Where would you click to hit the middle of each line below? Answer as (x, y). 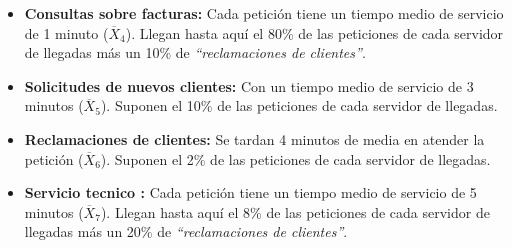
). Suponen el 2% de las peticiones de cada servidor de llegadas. (295, 158)
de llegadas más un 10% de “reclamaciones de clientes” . (195, 52)
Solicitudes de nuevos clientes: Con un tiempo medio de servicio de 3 (249, 85)
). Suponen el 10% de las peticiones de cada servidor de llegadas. (299, 105)
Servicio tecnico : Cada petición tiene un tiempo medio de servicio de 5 (250, 192)
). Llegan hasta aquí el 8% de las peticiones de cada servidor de (295, 211)
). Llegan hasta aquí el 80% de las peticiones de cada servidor (314, 32)
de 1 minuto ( (66, 32)
